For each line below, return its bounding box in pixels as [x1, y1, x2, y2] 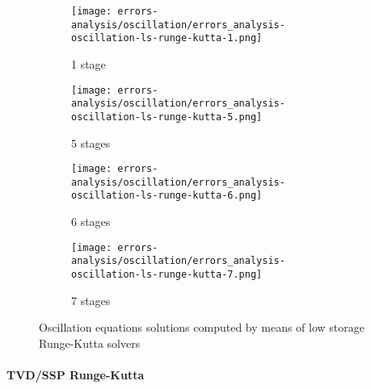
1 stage [71, 55, 106, 72]
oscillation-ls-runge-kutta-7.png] [71, 269, 263, 280]
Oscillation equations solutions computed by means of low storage [39, 319, 365, 336]
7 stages [71, 291, 111, 308]
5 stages [71, 134, 111, 151]
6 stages [71, 213, 111, 230]
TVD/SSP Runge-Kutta [6, 366, 145, 383]
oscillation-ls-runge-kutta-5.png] [71, 111, 263, 123]
